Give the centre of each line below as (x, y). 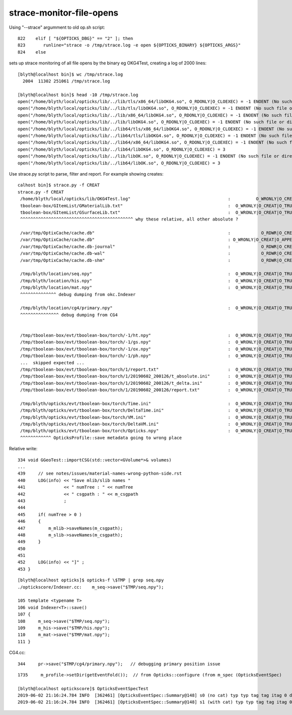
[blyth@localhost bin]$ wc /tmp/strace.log (70, 74)
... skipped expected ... (52, 363)
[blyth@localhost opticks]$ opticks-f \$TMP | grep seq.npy (91, 580)
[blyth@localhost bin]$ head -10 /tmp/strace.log (78, 95)
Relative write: (23, 449)
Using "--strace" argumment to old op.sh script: (57, 27)
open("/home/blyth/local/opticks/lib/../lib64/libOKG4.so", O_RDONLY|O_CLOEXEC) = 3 (122, 149)
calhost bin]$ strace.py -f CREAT (59, 185)
